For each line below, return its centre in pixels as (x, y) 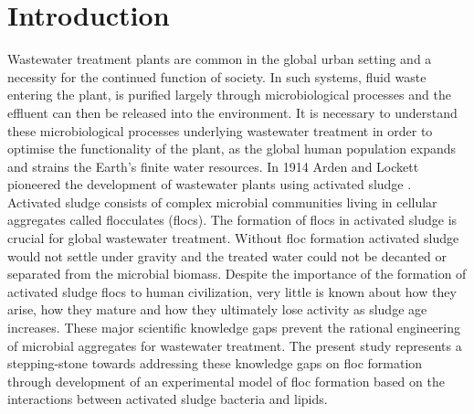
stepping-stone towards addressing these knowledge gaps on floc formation (215, 363)
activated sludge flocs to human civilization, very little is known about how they (232, 291)
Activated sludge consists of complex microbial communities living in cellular (222, 202)
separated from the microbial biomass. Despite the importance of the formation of (237, 274)
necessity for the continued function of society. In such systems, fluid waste (217, 76)
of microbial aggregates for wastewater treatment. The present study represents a (235, 345)
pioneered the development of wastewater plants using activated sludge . (210, 184)
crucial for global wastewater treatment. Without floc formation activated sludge (233, 238)
